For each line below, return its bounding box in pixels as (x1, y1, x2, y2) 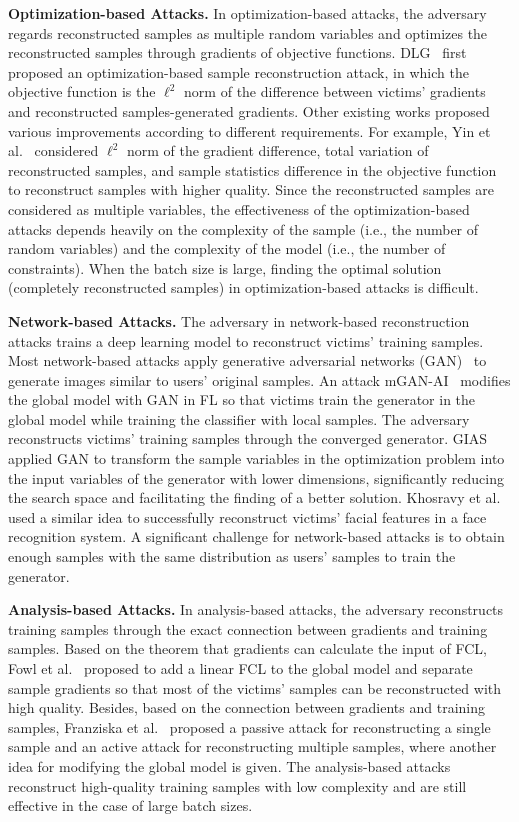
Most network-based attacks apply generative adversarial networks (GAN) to (8, 350, 487, 371)
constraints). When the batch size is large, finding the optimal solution (8, 257, 442, 278)
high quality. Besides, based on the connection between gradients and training (8, 697, 485, 718)
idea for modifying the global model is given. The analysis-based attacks (8, 755, 451, 776)
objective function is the (8, 81, 156, 102)
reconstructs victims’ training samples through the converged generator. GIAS (8, 428, 488, 449)
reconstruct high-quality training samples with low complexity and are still (8, 775, 467, 796)
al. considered (8, 140, 99, 161)
